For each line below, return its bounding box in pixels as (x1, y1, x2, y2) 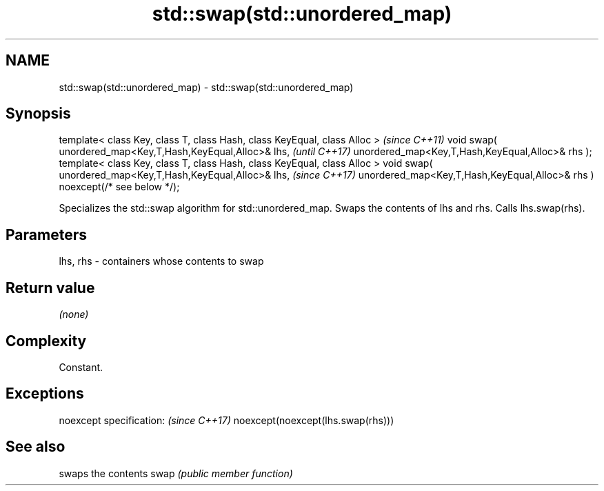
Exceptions (6, 385, 84, 403)
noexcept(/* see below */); (59, 181, 180, 193)
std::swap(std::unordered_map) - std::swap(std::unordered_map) (59, 81, 354, 93)
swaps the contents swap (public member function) (59, 467, 293, 479)
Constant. (59, 361, 103, 373)
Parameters (6, 226, 87, 243)
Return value (6, 279, 95, 297)
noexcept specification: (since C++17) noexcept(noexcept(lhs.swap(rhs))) (59, 414, 394, 426)
